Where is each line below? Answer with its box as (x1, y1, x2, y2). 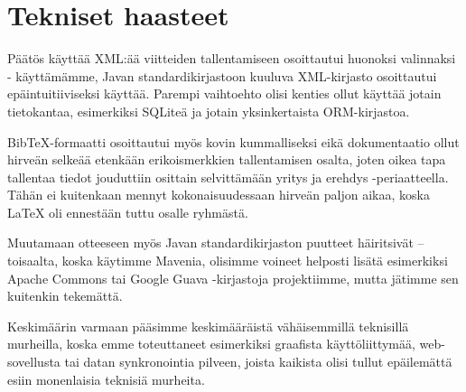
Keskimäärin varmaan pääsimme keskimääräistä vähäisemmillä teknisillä (7, 316, 409, 335)
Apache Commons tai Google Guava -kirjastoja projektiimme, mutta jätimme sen (7, 268, 459, 287)
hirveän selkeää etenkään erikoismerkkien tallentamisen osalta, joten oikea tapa (7, 150, 446, 169)
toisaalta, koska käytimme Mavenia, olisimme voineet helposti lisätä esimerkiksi (7, 251, 448, 270)
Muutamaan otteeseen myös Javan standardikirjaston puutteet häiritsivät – (7, 233, 424, 252)
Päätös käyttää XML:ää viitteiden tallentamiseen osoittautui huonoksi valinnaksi (7, 49, 456, 68)
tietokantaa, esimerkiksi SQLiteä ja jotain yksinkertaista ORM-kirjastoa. (7, 101, 410, 120)
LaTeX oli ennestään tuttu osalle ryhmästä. (7, 202, 248, 221)
